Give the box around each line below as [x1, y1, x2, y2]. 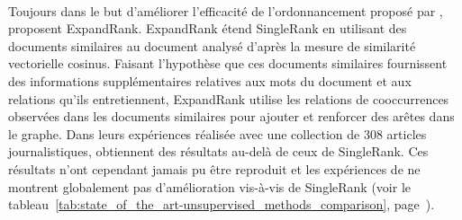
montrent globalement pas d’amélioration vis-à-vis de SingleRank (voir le [8, 177, 411, 196]
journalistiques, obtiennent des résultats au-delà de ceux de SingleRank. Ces [8, 142, 429, 161]
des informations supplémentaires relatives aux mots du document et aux [8, 71, 412, 90]
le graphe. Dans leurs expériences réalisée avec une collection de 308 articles [8, 124, 427, 143]
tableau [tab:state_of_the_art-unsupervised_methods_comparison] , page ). [8, 195, 435, 214]
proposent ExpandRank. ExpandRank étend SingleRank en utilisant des [8, 19, 407, 38]
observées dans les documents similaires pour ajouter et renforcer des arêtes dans [8, 107, 455, 126]
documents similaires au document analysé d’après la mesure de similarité [8, 36, 416, 55]
